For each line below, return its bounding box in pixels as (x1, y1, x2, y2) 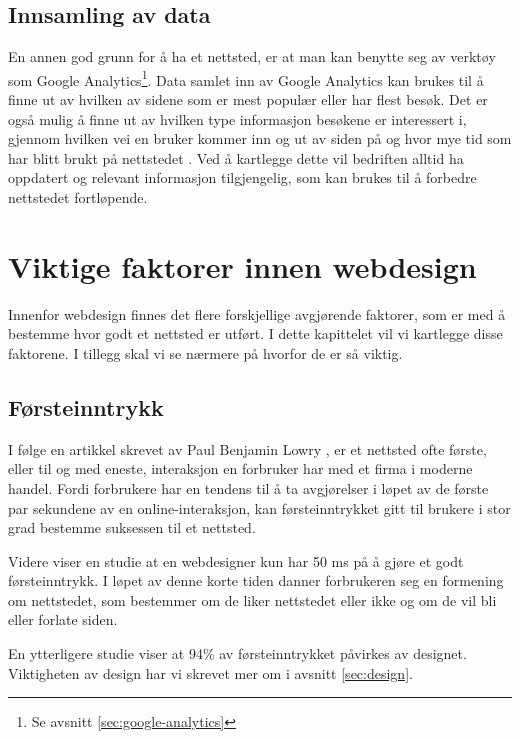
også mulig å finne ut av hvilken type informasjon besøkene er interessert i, (8, 108, 467, 129)
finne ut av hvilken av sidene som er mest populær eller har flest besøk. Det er (8, 89, 488, 110)
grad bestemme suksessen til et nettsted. (8, 517, 256, 538)
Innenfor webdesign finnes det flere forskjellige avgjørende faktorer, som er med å (8, 303, 506, 324)
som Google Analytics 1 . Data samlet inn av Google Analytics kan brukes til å (8, 66, 484, 90)
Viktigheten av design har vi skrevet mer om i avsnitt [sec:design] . (8, 662, 413, 683)
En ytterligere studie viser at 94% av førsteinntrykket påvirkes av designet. (8, 643, 467, 664)
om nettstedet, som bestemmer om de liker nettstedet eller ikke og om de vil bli (8, 589, 497, 610)
